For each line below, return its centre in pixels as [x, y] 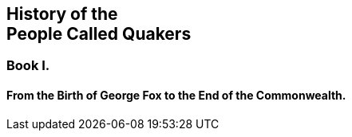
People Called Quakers [99, 34]
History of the [62, 14]
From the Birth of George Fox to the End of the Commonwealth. [176, 96]
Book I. [28, 66]
